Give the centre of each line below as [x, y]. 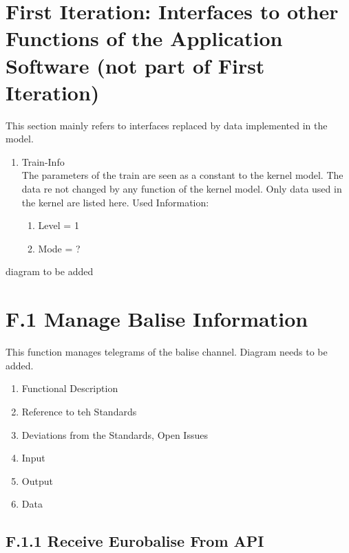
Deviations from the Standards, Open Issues [115, 434]
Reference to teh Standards [79, 411]
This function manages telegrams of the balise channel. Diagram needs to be [167, 352]
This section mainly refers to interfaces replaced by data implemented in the [167, 125]
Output [37, 480]
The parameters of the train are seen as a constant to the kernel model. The [182, 175]
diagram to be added [50, 271]
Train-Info [43, 161]
